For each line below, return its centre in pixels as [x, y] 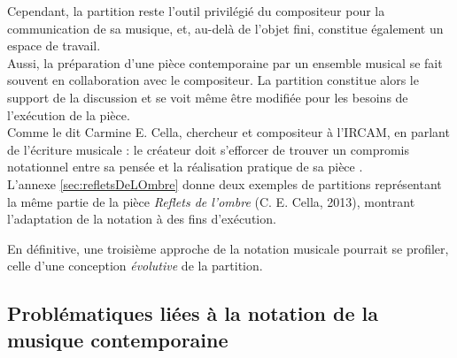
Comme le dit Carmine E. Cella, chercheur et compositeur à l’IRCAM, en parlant [228, 132]
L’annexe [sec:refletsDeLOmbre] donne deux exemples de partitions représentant [225, 183]
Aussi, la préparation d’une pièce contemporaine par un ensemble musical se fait [225, 62]
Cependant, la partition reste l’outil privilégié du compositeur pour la [196, 11]
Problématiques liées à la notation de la [193, 313]
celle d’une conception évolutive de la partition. [135, 266]
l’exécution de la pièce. [69, 114]
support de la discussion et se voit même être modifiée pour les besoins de [208, 97]
